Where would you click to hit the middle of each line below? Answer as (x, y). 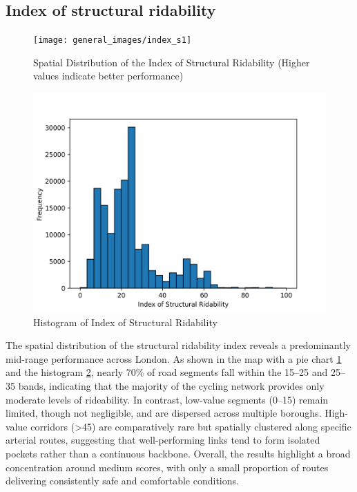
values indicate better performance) (108, 76)
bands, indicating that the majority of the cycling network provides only (171, 386)
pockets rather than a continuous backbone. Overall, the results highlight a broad (178, 453)
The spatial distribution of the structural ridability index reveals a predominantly (178, 345)
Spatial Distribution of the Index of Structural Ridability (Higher (172, 62)
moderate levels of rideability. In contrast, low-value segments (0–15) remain (167, 399)
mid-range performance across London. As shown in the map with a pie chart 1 (174, 358)
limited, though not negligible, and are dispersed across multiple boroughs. (164, 413)
